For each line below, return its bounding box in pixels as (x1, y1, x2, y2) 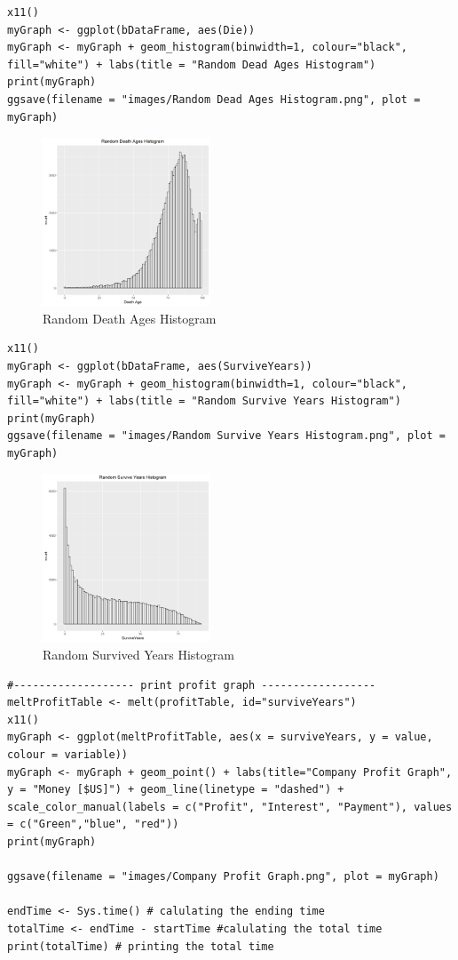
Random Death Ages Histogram (43, 308, 217, 327)
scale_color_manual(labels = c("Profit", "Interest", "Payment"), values (7, 800, 453, 813)
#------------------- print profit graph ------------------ (7, 678, 376, 692)
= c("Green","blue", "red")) (7, 818, 179, 831)
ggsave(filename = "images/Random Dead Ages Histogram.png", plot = (7, 92, 421, 106)
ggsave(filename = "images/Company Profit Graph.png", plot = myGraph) (7, 870, 439, 884)
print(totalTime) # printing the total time (7, 940, 274, 953)
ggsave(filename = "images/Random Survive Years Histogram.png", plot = (7, 429, 446, 443)
